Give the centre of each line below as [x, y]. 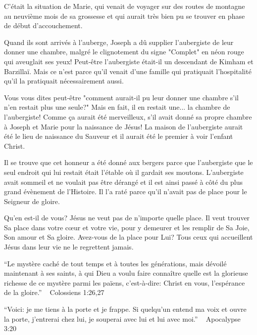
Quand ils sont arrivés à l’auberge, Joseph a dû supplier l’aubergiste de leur [119, 42]
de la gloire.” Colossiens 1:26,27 [54, 292]
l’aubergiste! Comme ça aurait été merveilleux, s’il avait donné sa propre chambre [128, 116]
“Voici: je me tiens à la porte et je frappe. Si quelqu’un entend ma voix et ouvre [125, 309]
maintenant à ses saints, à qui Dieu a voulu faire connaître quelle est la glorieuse [126, 273]
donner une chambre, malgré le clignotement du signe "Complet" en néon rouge [124, 52]
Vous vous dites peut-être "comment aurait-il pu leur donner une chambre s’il [121, 97]
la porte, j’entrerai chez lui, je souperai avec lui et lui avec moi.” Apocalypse [122, 318]
